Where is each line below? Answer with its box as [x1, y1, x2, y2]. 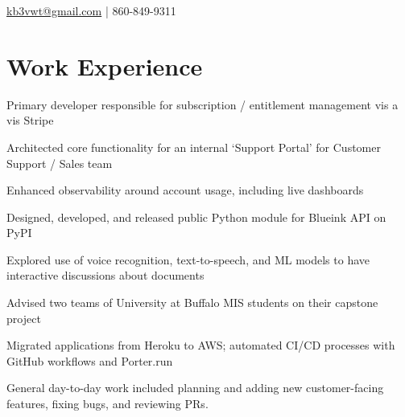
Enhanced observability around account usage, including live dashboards [6, 182, 364, 198]
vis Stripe [6, 112, 54, 129]
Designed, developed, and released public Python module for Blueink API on [6, 208, 386, 225]
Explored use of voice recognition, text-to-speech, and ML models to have [6, 251, 370, 268]
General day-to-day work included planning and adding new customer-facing [6, 379, 384, 396]
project [6, 309, 41, 326]
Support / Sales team [6, 154, 113, 171]
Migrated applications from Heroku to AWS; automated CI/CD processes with [6, 337, 395, 354]
